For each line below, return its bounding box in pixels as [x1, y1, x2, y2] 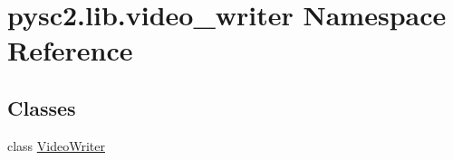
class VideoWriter [7, 136, 105, 155]
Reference [7, 32, 133, 69]
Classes [7, 93, 76, 121]
